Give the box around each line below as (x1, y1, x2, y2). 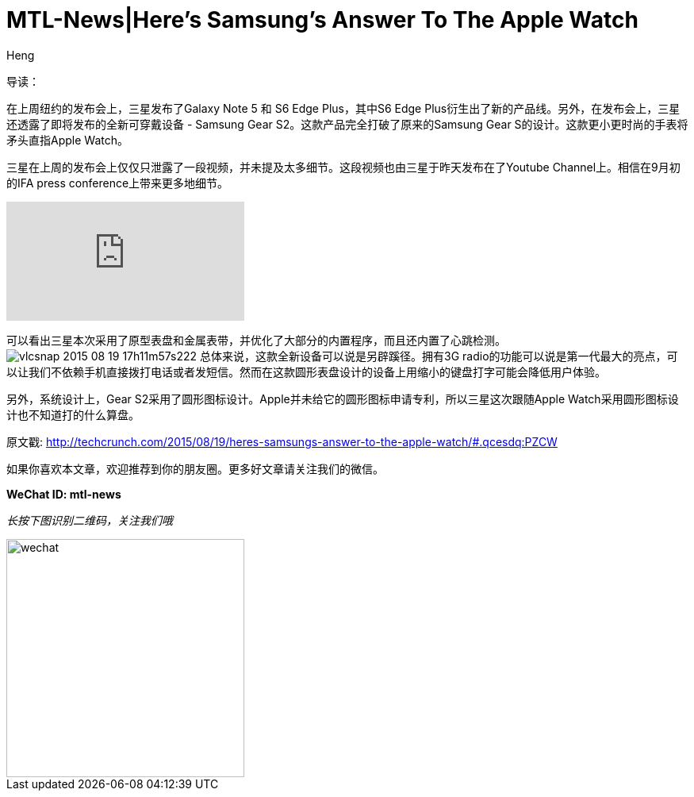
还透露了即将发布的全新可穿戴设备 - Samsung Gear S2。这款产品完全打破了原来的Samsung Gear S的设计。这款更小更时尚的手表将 (6, 117, 688, 131)
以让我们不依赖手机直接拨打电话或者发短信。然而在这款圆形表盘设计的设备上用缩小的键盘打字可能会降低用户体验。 (6, 364, 606, 379)
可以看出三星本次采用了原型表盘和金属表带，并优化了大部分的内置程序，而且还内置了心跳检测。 (6, 333, 506, 347)
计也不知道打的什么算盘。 (6, 407, 140, 422)
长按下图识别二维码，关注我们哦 (6, 513, 173, 527)
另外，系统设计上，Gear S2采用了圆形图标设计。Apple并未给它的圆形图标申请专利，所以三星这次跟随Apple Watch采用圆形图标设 (6, 391, 679, 406)
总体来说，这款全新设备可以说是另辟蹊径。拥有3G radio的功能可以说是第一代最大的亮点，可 (200, 348, 678, 363)
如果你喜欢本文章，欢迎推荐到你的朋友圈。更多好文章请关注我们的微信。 (6, 461, 384, 476)
